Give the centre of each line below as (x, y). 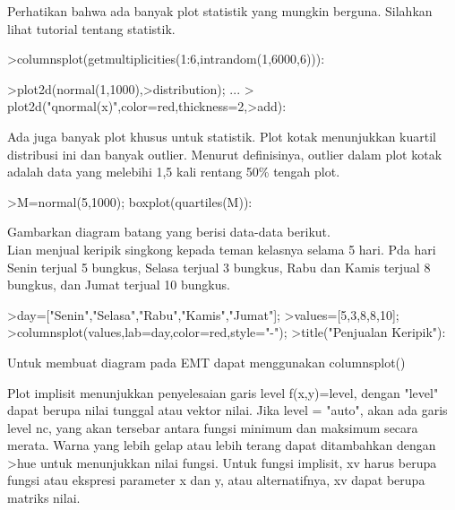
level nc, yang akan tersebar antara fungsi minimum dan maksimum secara (213, 427)
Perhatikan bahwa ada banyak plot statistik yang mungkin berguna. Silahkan (220, 11)
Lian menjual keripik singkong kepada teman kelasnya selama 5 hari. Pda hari (222, 249)
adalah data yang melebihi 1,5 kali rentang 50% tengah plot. (174, 172)
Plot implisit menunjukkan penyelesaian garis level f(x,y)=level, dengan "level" (223, 392)
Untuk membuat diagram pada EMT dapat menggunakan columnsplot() (206, 362)
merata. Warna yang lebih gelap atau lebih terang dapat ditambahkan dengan (222, 445)
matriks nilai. (44, 498)
